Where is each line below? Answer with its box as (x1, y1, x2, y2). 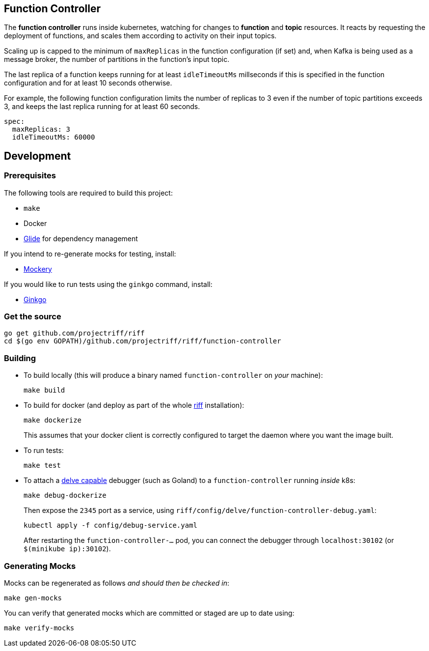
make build (24, 386, 65, 395)
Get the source (4, 311, 61, 322)
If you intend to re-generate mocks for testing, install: (4, 249, 176, 258)
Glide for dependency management (24, 234, 138, 243)
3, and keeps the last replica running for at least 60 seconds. (4, 102, 200, 111)
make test (24, 461, 61, 470)
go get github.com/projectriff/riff (4, 329, 145, 338)
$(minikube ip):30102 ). (24, 544, 111, 553)
